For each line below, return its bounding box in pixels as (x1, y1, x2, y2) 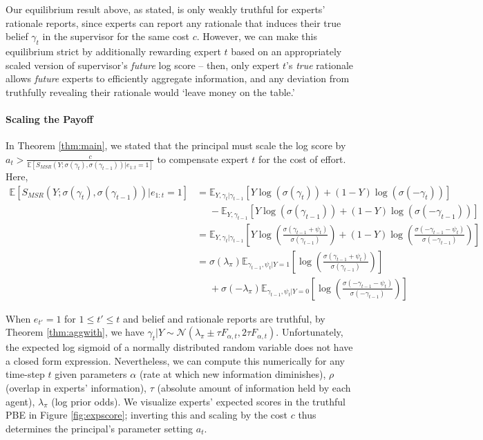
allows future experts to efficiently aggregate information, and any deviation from (6, 71, 350, 86)
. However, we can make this (196, 29, 317, 44)
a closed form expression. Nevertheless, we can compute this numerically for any (6, 353, 345, 367)
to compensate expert (157, 151, 249, 166)
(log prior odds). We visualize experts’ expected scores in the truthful (51, 394, 345, 408)
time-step (6, 367, 45, 381)
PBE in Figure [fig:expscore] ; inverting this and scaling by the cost (6, 408, 288, 422)
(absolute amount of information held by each (157, 381, 351, 394)
